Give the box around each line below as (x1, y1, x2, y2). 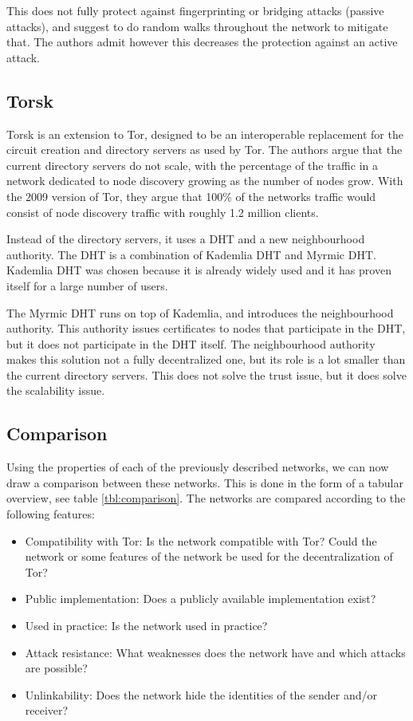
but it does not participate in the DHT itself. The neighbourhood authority (6, 335, 376, 352)
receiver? (25, 702, 69, 719)
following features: (6, 506, 95, 522)
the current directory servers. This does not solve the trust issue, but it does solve (6, 366, 407, 383)
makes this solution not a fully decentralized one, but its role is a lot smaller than (6, 351, 406, 368)
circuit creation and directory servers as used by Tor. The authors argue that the (6, 141, 403, 158)
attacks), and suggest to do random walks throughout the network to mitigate (6, 18, 388, 34)
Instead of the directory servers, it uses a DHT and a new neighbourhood (6, 230, 365, 247)
